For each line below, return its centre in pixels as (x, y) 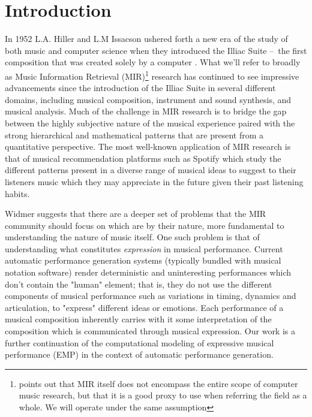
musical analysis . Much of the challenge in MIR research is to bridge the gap (146, 111)
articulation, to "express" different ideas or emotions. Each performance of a (144, 307)
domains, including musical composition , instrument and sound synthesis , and (148, 99)
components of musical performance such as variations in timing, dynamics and (151, 296)
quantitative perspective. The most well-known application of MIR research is (148, 146)
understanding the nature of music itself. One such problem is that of (132, 237)
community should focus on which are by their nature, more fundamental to (145, 225)
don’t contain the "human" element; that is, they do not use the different (139, 284)
